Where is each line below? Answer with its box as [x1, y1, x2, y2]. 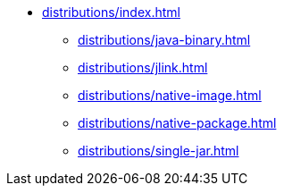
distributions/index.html [42, 4, 180, 20]
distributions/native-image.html [78, 88, 262, 103]
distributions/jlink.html [78, 60, 208, 75]
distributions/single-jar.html [78, 143, 239, 158]
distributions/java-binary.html [78, 32, 251, 47]
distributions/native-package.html [78, 115, 277, 130]
